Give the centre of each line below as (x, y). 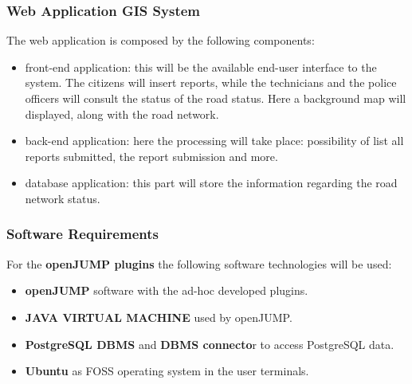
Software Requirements (82, 234)
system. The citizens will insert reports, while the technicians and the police (211, 82)
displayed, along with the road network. (122, 114)
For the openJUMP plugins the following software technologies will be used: (199, 263)
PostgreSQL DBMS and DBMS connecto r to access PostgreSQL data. (210, 344)
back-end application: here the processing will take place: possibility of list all (214, 141)
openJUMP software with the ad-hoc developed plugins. (167, 290)
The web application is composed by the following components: (161, 40)
